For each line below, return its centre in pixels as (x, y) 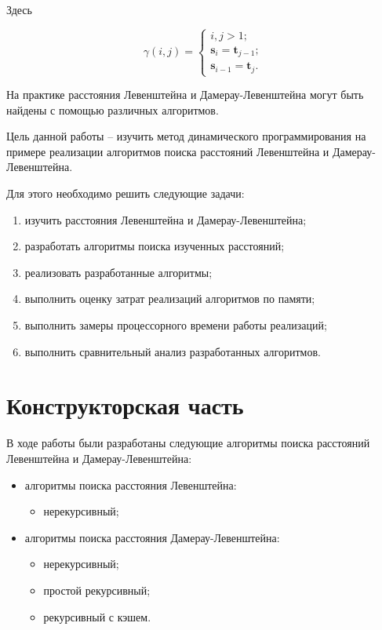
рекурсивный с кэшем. (97, 616)
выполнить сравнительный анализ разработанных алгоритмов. (173, 351)
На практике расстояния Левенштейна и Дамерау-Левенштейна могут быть (185, 95)
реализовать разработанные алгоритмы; (118, 272)
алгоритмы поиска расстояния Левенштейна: (131, 484)
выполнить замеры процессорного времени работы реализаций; (176, 325)
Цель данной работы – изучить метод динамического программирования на (186, 136)
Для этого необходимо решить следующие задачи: (126, 193)
